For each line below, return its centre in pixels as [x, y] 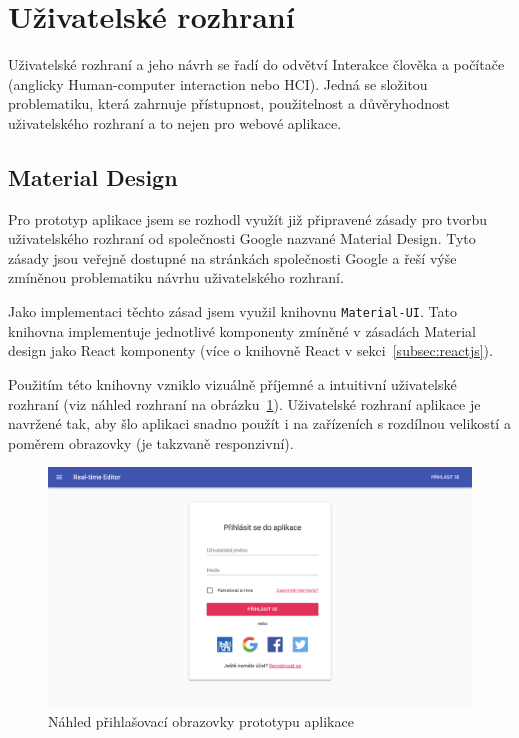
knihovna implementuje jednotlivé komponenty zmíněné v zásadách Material [242, 330]
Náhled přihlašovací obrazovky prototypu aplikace [201, 721]
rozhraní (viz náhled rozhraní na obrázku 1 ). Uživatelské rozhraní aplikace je [244, 403]
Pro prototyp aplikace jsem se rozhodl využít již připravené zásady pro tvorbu [248, 218]
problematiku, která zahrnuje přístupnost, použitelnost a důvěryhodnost [229, 103]
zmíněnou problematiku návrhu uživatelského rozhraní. [176, 277]
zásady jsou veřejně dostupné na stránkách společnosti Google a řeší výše [232, 257]
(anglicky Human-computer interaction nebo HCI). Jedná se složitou [218, 83]
